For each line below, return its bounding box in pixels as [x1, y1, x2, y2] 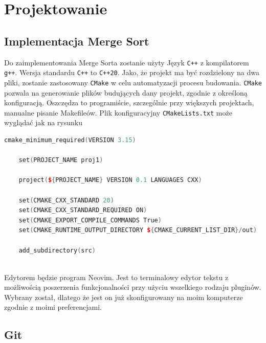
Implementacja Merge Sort [4, 33, 149, 49]
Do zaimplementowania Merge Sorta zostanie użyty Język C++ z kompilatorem [4, 57, 249, 67]
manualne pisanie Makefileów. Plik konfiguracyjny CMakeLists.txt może [4, 107, 232, 118]
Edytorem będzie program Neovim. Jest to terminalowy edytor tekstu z [4, 271, 229, 282]
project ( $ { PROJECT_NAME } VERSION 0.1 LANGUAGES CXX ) [18, 176, 202, 184]
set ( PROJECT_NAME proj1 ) [18, 156, 103, 164]
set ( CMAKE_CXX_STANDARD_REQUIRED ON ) [18, 207, 147, 214]
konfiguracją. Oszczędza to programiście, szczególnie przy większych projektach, [4, 97, 254, 108]
